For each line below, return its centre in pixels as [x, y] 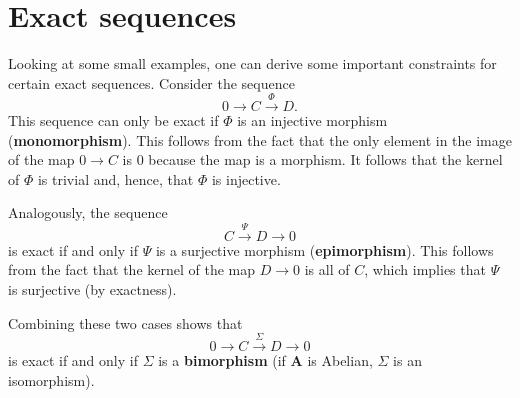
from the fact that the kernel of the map [132, 269]
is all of [327, 269]
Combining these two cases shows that [125, 322]
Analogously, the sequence [88, 212]
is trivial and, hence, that [115, 178]
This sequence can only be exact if [113, 120]
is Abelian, [340, 360]
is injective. [246, 178]
